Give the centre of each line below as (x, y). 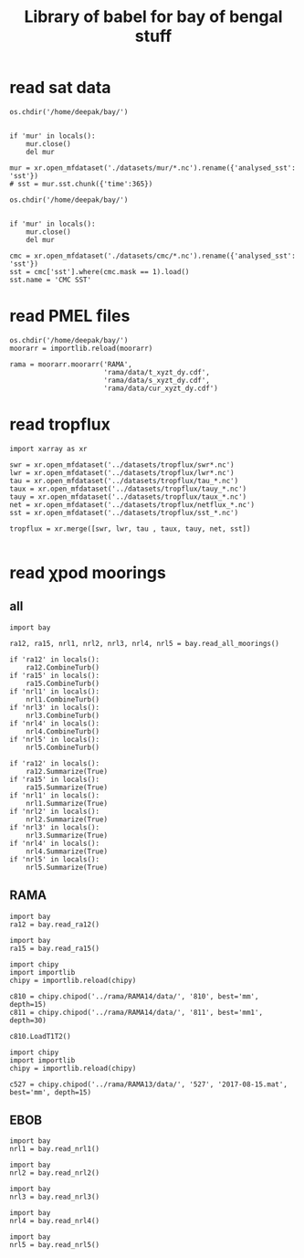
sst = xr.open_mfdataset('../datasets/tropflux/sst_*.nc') (124, 513)
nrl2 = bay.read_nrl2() (55, 1173)
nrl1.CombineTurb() (63, 699)
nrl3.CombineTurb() (63, 715)
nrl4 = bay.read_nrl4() (55, 1221)
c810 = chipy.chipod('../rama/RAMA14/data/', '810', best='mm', (134, 996)
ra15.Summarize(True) (67, 788)
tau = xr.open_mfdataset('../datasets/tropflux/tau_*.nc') (124, 481)
